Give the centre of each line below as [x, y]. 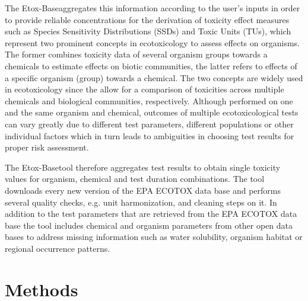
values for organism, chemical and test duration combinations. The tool [135, 179]
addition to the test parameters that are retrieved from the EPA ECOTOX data [151, 214]
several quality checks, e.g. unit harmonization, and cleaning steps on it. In [141, 202]
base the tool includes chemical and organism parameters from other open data [149, 225]
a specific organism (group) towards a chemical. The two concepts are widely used [154, 77]
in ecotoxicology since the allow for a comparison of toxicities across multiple [145, 89]
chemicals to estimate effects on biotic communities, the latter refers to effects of [151, 65]
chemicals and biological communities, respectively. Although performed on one [149, 100]
